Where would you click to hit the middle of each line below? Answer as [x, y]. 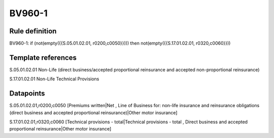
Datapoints [27, 94]
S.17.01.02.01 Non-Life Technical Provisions [54, 79]
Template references [43, 57]
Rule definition [33, 31]
